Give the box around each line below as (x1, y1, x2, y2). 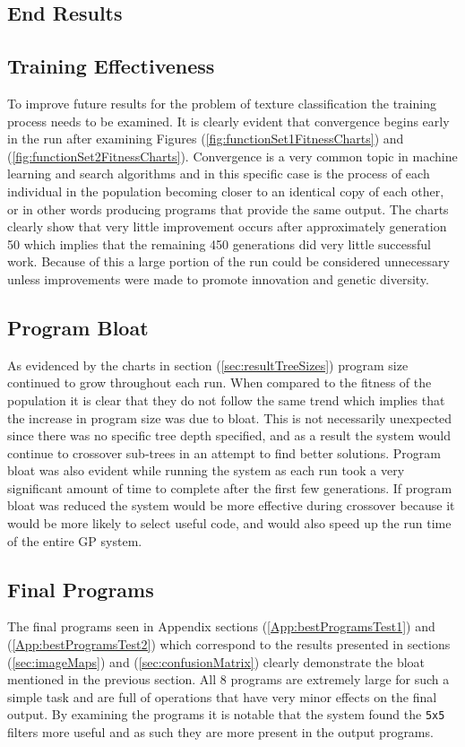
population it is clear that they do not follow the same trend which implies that (7, 390, 445, 409)
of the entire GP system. (7, 531, 142, 550)
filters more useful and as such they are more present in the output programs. (7, 723, 434, 742)
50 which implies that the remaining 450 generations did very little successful (7, 234, 431, 253)
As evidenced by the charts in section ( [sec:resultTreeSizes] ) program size (7, 355, 409, 374)
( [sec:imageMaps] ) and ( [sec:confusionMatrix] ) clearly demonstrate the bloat (7, 652, 426, 671)
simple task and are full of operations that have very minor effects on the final (7, 687, 437, 706)
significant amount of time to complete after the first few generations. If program (7, 478, 452, 497)
